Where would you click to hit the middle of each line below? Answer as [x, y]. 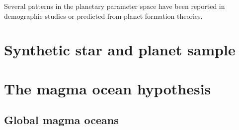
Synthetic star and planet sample [120, 50]
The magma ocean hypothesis [108, 88]
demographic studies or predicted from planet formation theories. [103, 16]
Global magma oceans [61, 120]
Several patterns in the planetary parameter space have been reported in [115, 6]
